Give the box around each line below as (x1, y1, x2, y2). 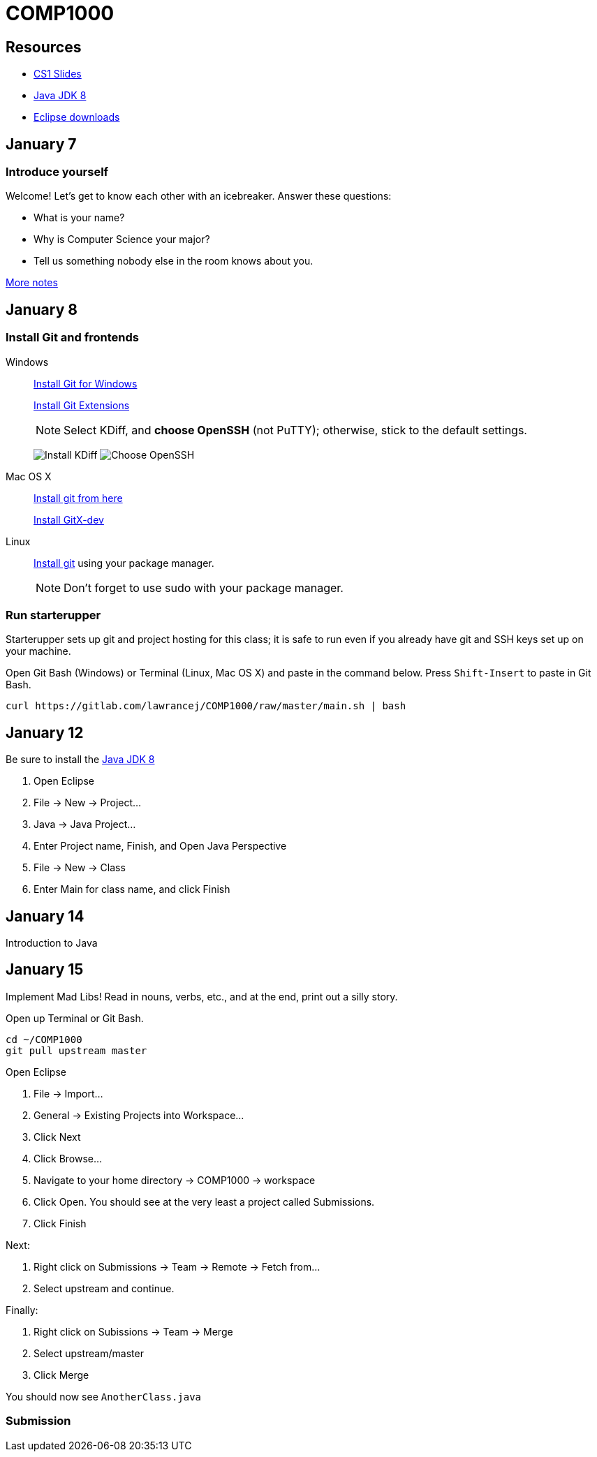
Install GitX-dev (34, 513, 104, 526)
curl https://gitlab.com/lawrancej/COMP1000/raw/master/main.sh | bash (6, 700, 406, 712)
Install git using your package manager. (34, 556, 214, 569)
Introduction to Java (6, 937, 98, 949)
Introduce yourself (6, 165, 109, 179)
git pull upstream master (6, 1044, 147, 1056)
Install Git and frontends (6, 330, 139, 345)
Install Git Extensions (34, 399, 130, 411)
